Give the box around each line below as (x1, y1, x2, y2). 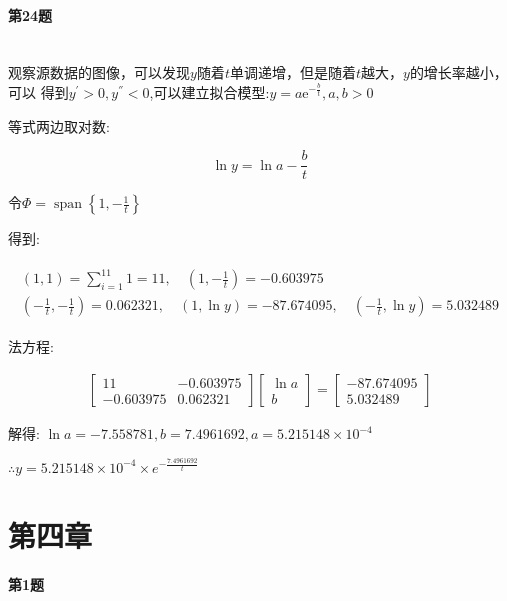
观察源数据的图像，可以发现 (8, 62, 190, 83)
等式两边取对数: (8, 115, 110, 136)
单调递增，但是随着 (229, 62, 356, 83)
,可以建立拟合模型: (149, 81, 270, 102)
